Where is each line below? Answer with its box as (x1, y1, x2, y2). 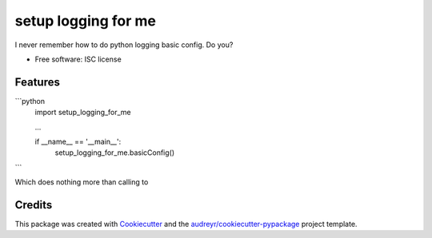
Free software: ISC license (34, 54, 122, 64)
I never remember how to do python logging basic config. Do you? (14, 40, 234, 50)
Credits (14, 198, 53, 212)
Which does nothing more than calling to (14, 177, 149, 187)
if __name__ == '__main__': (34, 137, 122, 147)
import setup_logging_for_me (34, 108, 131, 117)
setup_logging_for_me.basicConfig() (54, 148, 175, 157)
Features (14, 75, 60, 89)
